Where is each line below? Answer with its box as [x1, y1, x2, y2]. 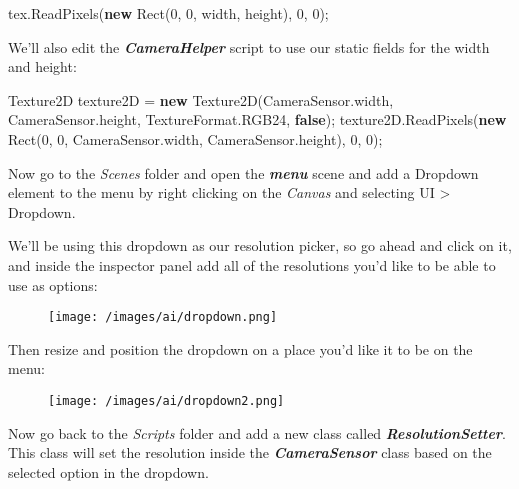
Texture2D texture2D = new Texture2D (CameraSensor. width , [8, 89, 394, 110]
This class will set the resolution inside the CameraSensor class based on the [8, 442, 492, 463]
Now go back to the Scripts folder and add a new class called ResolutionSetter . [8, 422, 506, 443]
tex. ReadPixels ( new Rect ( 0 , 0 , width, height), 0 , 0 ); [8, 3, 329, 23]
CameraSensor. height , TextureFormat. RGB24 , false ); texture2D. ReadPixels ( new [8, 109, 507, 130]
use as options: [8, 274, 98, 295]
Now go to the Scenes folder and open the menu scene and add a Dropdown [8, 162, 479, 183]
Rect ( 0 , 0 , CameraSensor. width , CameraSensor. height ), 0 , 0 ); [8, 128, 383, 149]
